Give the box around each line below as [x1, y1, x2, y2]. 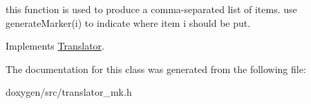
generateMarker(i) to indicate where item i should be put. [6, 15, 251, 30]
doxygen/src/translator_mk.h [6, 85, 132, 99]
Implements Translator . [6, 39, 104, 53]
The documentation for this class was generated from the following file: [6, 61, 306, 76]
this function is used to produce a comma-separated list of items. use [6, 2, 297, 16]
